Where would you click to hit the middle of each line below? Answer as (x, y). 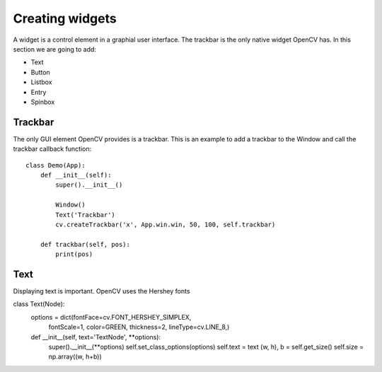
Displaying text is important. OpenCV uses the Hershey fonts (102, 291)
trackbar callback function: (52, 149)
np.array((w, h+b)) (75, 356)
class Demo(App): (56, 165)
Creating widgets (65, 18)
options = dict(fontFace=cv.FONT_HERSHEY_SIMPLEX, (111, 317)
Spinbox (43, 102)
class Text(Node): (39, 304)
